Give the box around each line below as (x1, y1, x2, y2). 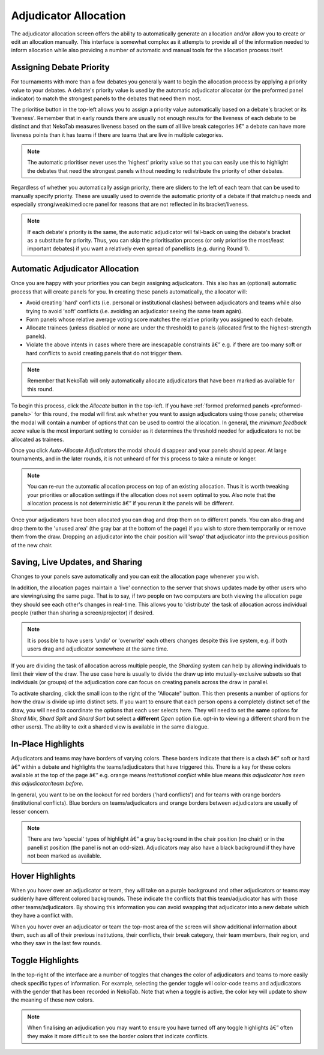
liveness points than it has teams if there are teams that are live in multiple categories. (11, 131, 223, 138)
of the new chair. (11, 541, 53, 549)
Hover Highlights (11, 871, 76, 881)
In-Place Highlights (11, 739, 85, 750)
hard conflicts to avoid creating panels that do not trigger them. (26, 349, 183, 356)
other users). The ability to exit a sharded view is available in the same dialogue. (11, 723, 209, 730)
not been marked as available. (27, 852, 102, 859)
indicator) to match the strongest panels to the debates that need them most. (11, 95, 202, 102)
